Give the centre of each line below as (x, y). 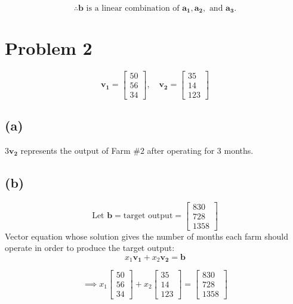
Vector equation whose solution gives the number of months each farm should (146, 236)
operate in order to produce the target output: (90, 248)
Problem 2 (49, 47)
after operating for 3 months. (200, 150)
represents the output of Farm (75, 150)
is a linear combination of (133, 8)
